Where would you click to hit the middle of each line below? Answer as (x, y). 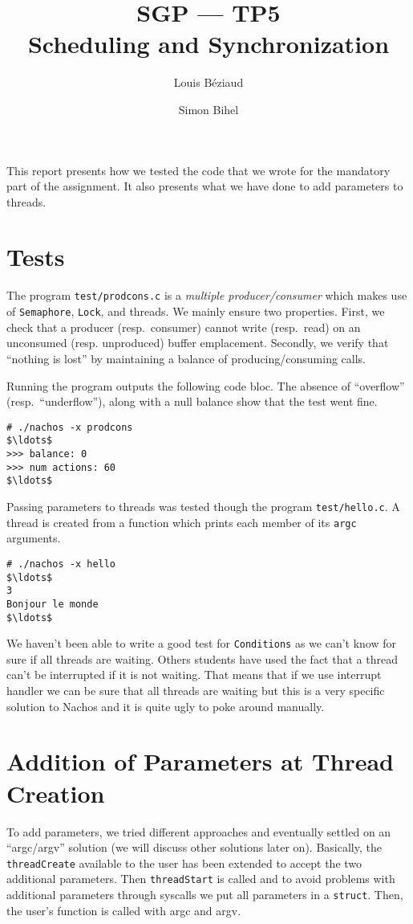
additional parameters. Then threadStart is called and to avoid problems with (201, 879)
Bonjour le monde (53, 604)
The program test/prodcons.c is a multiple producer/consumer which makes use (207, 295)
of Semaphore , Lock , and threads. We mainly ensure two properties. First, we (196, 311)
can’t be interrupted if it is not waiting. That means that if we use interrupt (194, 675)
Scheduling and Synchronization (209, 44)
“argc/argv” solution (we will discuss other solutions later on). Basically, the (194, 847)
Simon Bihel (209, 109)
